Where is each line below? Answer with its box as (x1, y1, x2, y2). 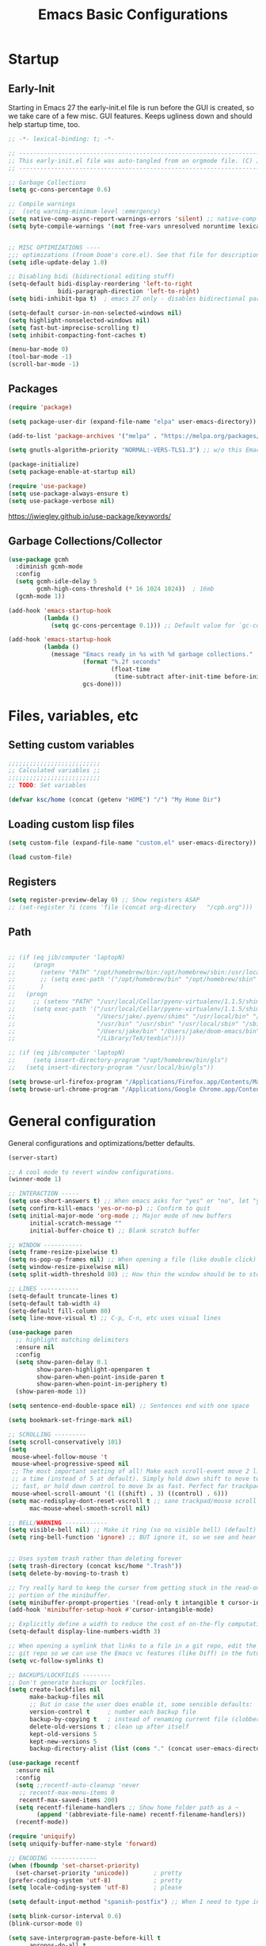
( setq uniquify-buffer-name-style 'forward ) (8, 1840, 158, 1848)
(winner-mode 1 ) (8, 1175, 62, 1183)
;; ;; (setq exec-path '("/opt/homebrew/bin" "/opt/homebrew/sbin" (8, 975, 257, 983)
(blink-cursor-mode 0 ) (8, 1920, 83, 1928)
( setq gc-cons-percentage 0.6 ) (8, 186, 112, 194)
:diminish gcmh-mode (15, 563, 83, 571)
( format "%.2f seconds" (82, 658, 161, 666)
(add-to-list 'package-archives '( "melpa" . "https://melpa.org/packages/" (8, 432, 264, 440)
